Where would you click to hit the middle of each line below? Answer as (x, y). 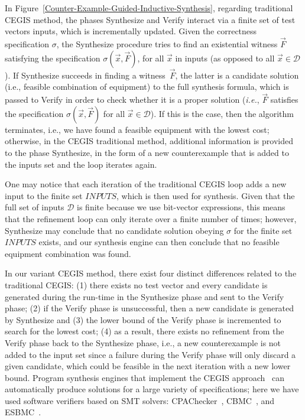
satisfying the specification (53, 58)
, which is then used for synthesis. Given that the (205, 195)
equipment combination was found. (68, 253)
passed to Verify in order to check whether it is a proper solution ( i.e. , (132, 100)
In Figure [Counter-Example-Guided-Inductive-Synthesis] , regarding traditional (149, 8)
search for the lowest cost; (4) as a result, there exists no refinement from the (145, 331)
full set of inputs (35, 207)
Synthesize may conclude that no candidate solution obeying (114, 230)
